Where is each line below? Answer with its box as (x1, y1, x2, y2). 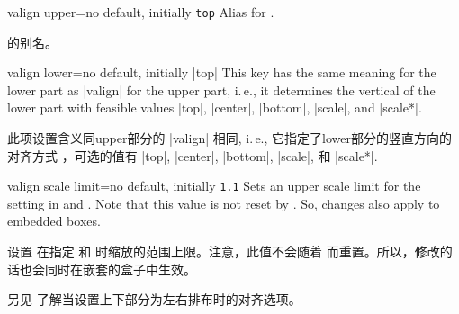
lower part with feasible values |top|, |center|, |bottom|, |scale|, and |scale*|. (7, 98, 422, 117)
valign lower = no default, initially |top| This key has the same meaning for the (7, 63, 436, 82)
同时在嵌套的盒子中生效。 (44, 259, 196, 278)
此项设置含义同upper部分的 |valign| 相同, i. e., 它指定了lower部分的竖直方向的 (7, 129, 452, 148)
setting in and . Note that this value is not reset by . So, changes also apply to (7, 193, 440, 212)
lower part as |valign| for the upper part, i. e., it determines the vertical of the (7, 80, 436, 99)
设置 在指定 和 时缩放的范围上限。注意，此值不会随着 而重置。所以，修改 (7, 242, 440, 261)
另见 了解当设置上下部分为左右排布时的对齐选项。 (7, 290, 301, 309)
